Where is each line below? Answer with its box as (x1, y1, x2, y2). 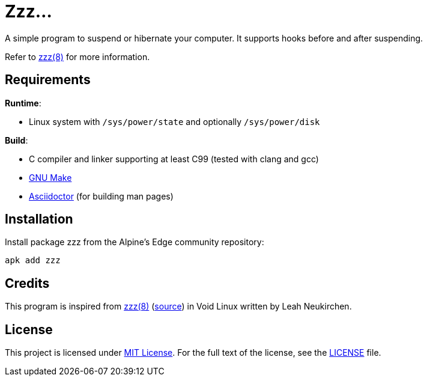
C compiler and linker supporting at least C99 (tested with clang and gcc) (29, 153, 319, 164)
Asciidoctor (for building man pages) (29, 190, 174, 201)
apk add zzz (5, 255, 61, 266)
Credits (5, 275, 50, 291)
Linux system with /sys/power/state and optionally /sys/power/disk (29, 116, 320, 127)
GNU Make (29, 172, 72, 183)
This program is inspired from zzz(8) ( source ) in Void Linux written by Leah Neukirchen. (5, 301, 352, 312)
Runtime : (5, 97, 41, 108)
